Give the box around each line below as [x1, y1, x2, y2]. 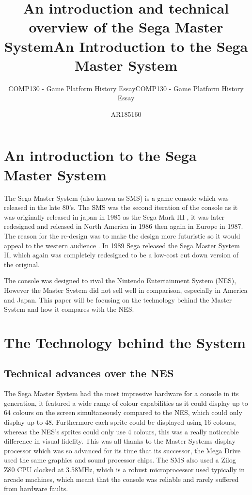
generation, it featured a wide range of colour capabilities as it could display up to [4, 398, 248, 408]
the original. [4, 259, 40, 269]
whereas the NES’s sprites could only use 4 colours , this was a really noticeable [4, 426, 239, 436]
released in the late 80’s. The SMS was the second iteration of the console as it [4, 202, 238, 212]
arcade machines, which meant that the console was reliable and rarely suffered [4, 474, 239, 484]
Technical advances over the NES [4, 366, 174, 381]
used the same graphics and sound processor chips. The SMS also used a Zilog [4, 455, 236, 465]
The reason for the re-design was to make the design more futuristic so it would [4, 230, 240, 240]
